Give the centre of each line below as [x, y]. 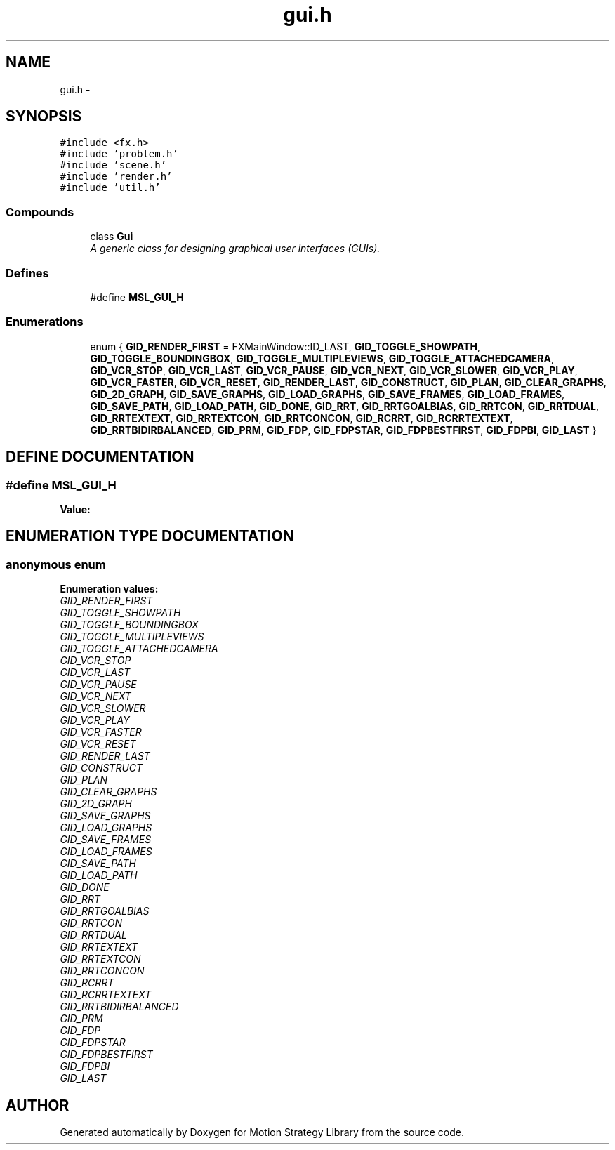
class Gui [112, 237]
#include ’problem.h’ [119, 154]
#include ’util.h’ [110, 188]
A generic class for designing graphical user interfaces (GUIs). [235, 249]
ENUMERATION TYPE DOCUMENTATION [150, 536]
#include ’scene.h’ [113, 165]
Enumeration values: [109, 589]
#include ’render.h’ [116, 177]
